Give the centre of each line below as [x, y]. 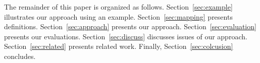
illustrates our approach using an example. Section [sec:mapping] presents [118, 16]
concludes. [20, 56]
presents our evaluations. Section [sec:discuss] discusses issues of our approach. [126, 36]
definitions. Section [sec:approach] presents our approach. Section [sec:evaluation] [130, 26]
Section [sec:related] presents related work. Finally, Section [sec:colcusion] [119, 46]
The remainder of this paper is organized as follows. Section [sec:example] [118, 7]
